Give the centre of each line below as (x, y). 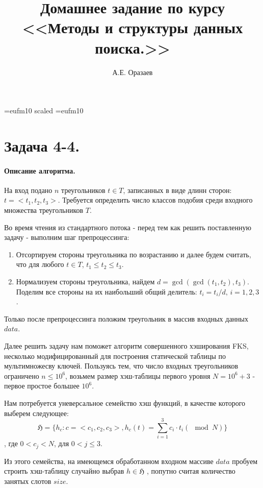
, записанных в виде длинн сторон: (177, 190)
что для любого (40, 264)
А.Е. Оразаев (133, 72)
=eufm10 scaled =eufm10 (44, 111)
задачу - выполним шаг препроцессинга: (67, 237)
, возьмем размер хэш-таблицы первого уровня (138, 375)
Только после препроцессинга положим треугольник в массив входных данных (126, 318)
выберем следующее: (36, 413)
